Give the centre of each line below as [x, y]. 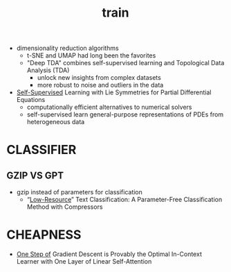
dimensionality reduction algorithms [67, 48]
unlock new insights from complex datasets [99, 78]
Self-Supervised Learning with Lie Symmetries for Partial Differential [114, 92]
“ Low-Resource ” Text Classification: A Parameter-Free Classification [124, 200]
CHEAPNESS [44, 235]
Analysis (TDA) [48, 70]
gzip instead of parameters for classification [80, 192]
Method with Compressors [65, 207]
